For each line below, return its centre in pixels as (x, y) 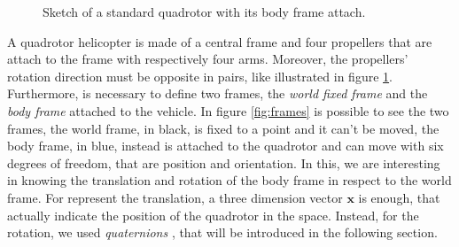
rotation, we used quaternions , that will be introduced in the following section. (222, 232)
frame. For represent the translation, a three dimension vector (175, 197)
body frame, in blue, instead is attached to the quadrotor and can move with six (226, 146)
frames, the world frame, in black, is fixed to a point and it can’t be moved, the (223, 128)
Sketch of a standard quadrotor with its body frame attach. (204, 12)
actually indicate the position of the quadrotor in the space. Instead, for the (213, 215)
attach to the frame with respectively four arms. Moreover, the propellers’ (208, 59)
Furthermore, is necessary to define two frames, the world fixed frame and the (218, 93)
